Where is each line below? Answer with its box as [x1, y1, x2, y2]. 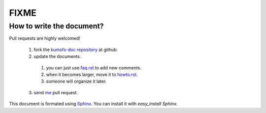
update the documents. [33, 54, 81, 59]
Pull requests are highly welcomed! [9, 35, 81, 41]
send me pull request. [33, 89, 78, 95]
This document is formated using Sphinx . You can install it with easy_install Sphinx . [9, 101, 178, 107]
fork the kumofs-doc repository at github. [33, 47, 118, 53]
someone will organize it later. [46, 79, 107, 85]
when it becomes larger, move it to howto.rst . [46, 71, 138, 77]
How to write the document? [9, 22, 104, 30]
